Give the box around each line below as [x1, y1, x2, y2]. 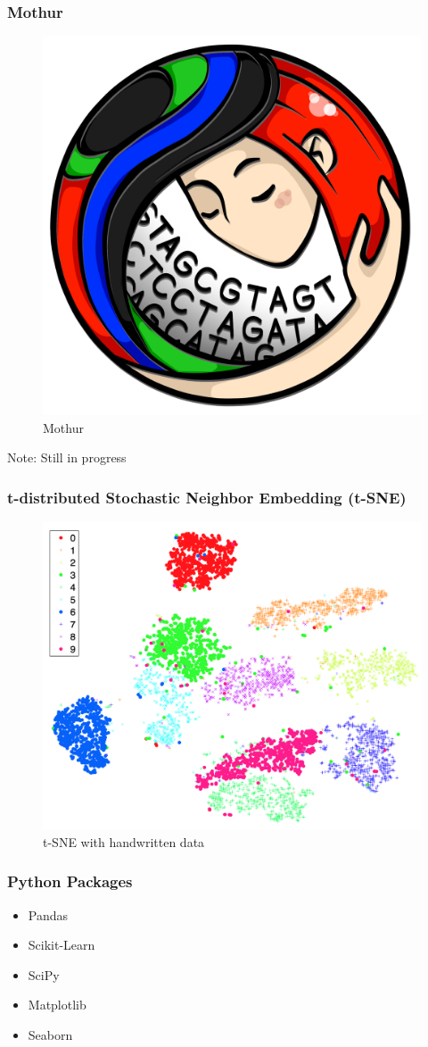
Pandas [28, 905, 69, 924]
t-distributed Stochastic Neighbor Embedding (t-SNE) [7, 486, 407, 508]
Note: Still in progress [7, 448, 127, 467]
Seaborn [28, 1026, 73, 1044]
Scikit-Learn [28, 935, 95, 954]
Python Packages [7, 870, 133, 893]
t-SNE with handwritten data [43, 832, 205, 851]
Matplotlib [28, 995, 86, 1014]
